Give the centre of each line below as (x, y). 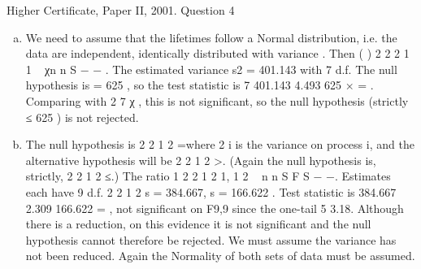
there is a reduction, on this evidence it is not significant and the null (198, 224)
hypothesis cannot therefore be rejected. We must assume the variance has (211, 239)
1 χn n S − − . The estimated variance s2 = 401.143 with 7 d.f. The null (211, 69)
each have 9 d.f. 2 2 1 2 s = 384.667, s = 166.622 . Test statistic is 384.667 (211, 191)
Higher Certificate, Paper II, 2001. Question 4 (121, 10)
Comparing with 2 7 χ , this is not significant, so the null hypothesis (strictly (217, 100)
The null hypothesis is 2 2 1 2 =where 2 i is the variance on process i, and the (220, 144)
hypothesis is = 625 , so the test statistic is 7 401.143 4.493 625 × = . (200, 85)
